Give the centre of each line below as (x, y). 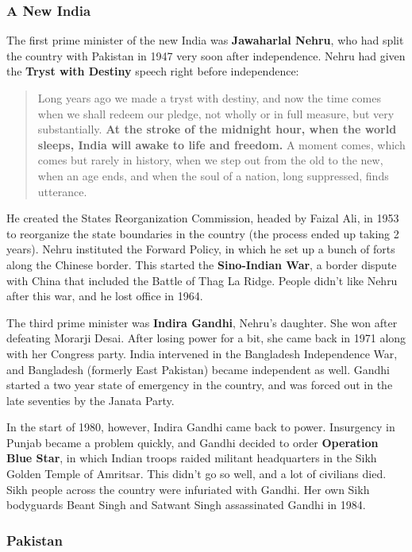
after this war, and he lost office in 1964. (105, 296)
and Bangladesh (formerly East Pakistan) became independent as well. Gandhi (198, 369)
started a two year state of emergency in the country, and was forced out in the (200, 385)
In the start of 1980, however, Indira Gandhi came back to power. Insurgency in (201, 427)
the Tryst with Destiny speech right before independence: (153, 71)
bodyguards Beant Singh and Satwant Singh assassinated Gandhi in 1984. (186, 505)
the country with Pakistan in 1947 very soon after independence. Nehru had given (206, 55)
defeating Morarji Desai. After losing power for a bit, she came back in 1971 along (206, 338)
